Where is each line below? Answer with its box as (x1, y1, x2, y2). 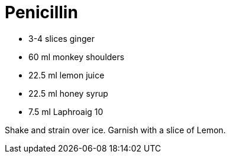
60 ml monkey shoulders (28, 51, 125, 62)
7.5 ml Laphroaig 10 (28, 106, 103, 117)
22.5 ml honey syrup (28, 88, 108, 98)
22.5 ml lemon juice (28, 70, 105, 80)
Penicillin (5, 2, 78, 22)
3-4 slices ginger (28, 33, 95, 44)
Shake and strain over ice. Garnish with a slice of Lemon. (5, 124, 226, 135)
